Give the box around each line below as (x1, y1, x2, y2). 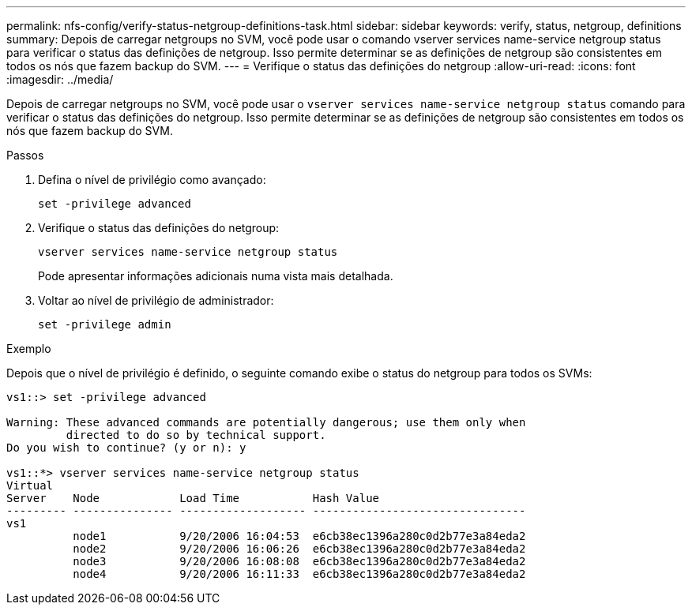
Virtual (6, 479, 54, 492)
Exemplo (6, 342, 51, 355)
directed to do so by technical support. (66, 429, 326, 441)
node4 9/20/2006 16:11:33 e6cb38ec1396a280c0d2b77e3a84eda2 (73, 568, 526, 580)
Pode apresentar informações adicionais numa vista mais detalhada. (38, 269, 393, 283)
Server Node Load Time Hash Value (6, 492, 380, 504)
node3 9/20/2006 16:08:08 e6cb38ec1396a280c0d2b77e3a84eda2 (73, 555, 526, 568)
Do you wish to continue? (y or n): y (6, 441, 246, 454)
